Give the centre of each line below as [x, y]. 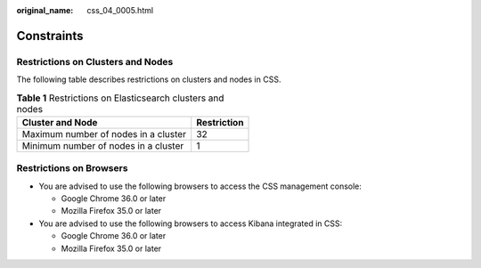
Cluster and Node [60, 122]
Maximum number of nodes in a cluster [104, 134]
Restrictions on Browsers [72, 168]
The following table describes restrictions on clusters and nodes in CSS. [149, 79]
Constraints [50, 36]
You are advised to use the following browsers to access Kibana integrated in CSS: [191, 223]
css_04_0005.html [120, 10]
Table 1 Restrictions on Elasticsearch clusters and [120, 98]
